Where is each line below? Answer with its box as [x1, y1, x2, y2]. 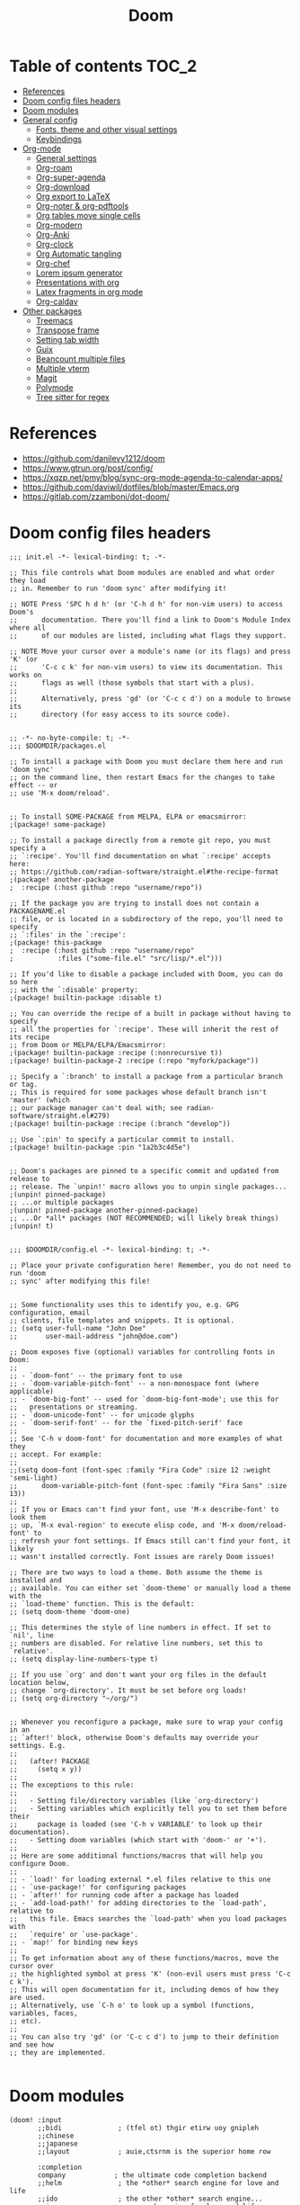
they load [9, 576, 47, 585]
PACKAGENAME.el [9, 906, 66, 916]
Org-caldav [35, 296, 78, 307]
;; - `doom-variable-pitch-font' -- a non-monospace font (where [9, 1378, 259, 1388]
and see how [9, 2039, 54, 2049]
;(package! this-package [9, 937, 102, 947]
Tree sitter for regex [35, 391, 110, 402]
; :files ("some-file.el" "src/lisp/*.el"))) [9, 954, 223, 963]
